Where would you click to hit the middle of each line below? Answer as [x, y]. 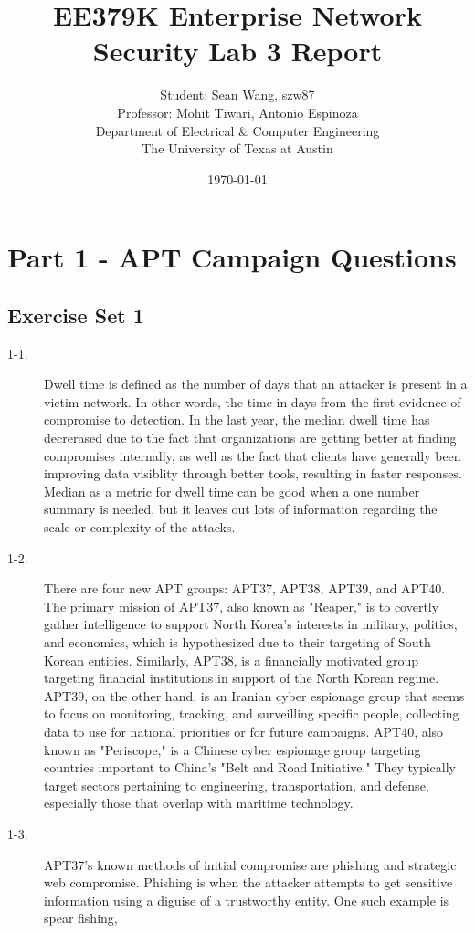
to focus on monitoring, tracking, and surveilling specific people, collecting [252, 713]
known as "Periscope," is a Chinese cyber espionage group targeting [232, 749]
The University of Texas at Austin [237, 148]
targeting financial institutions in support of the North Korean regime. [242, 678]
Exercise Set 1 [76, 314]
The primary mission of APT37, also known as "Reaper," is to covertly [242, 606]
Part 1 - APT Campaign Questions [232, 257]
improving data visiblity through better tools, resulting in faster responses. [253, 473]
